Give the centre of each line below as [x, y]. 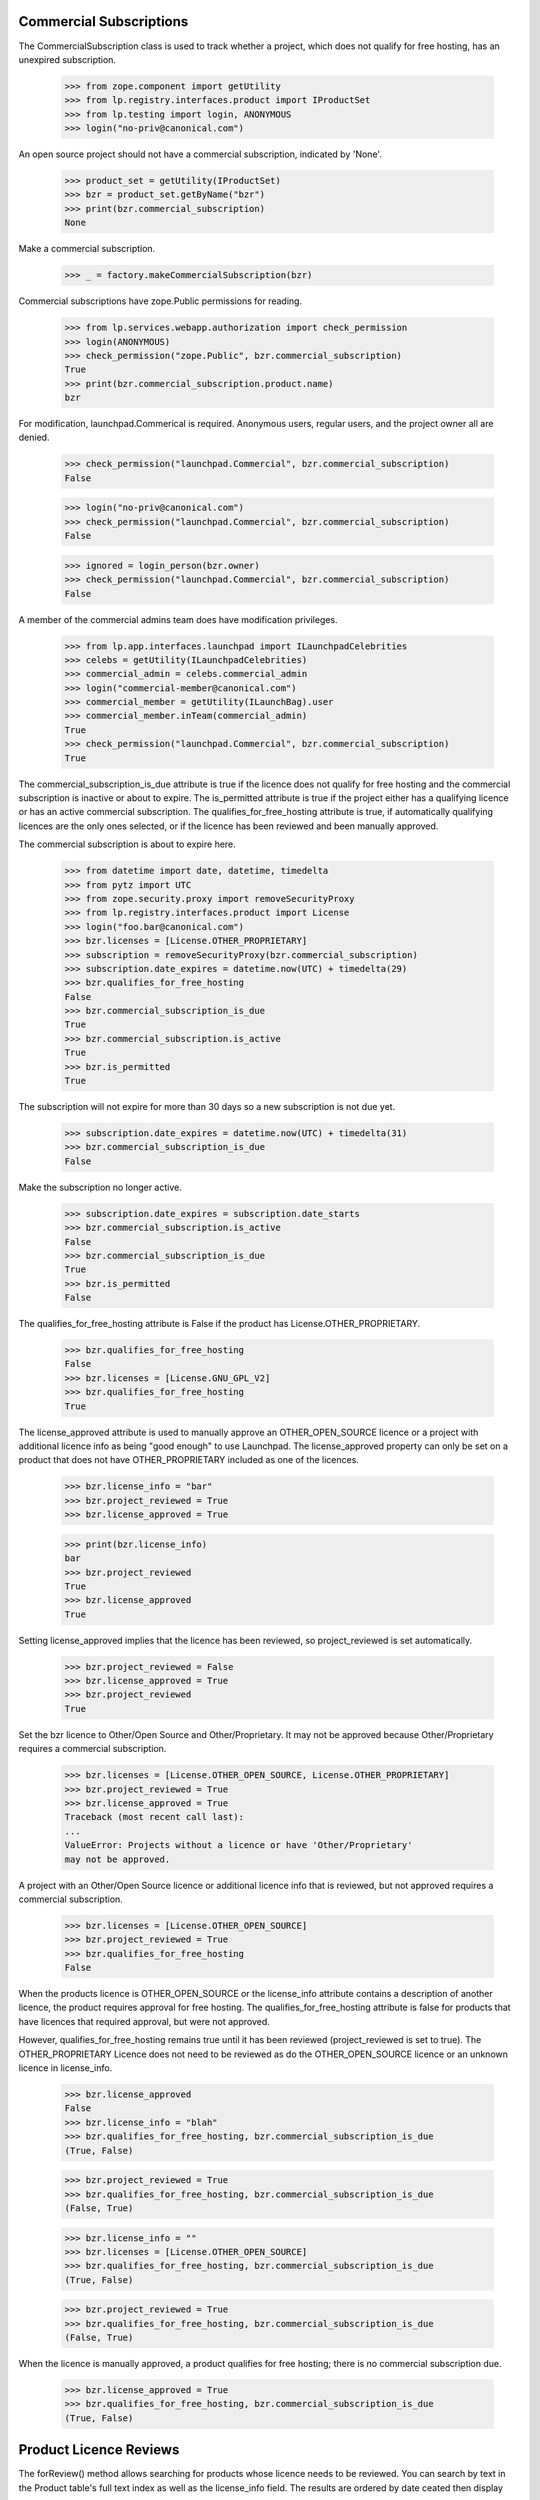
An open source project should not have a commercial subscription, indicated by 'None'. [200, 154]
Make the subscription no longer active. [100, 1187]
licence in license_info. [65, 2068]
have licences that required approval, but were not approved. [144, 2021]
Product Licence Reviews [99, 2450]
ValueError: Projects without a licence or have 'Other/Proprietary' [238, 1845]
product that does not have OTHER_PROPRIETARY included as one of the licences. [189, 1460]
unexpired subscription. [67, 59]
